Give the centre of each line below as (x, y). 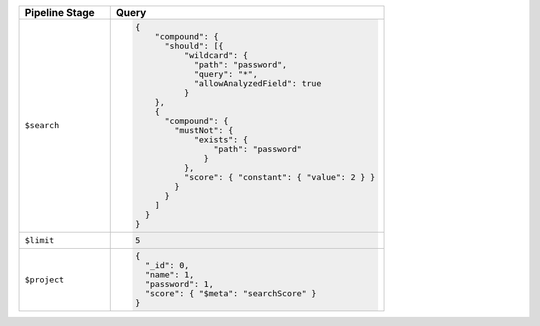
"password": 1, (179, 284)
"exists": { (221, 139)
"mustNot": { (204, 130)
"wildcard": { (216, 55)
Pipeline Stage (59, 12)
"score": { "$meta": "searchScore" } (231, 293)
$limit (39, 240)
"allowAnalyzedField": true (257, 83)
